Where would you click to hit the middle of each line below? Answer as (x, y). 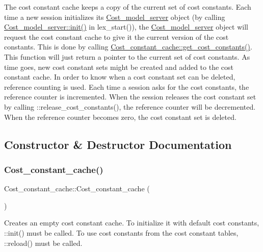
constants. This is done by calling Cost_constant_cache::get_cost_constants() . (128, 47)
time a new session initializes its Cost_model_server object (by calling (115, 17)
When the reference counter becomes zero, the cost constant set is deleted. (120, 117)
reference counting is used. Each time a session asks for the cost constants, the (127, 86)
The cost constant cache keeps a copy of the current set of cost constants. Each (128, 7)
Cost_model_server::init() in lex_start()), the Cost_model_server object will (126, 27)
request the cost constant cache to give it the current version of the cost (116, 36)
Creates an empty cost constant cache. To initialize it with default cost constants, (132, 223)
